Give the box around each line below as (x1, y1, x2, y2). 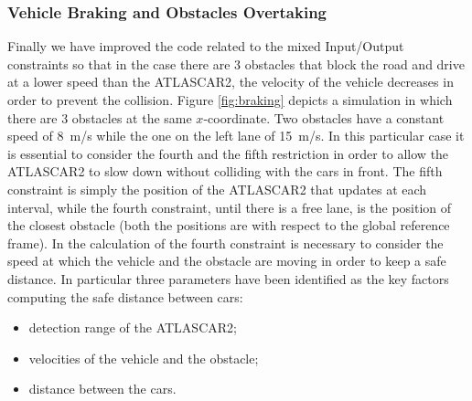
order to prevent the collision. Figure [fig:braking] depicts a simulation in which (7, 90, 453, 109)
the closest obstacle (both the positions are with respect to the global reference (7, 216, 450, 235)
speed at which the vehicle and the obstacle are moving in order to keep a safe (7, 251, 446, 270)
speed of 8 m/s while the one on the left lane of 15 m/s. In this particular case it (7, 126, 465, 145)
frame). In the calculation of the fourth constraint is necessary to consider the (7, 233, 444, 252)
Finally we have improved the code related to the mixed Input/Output (7, 37, 404, 56)
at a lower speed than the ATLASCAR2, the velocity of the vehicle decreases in (7, 72, 454, 91)
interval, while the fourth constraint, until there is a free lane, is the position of (7, 197, 452, 216)
